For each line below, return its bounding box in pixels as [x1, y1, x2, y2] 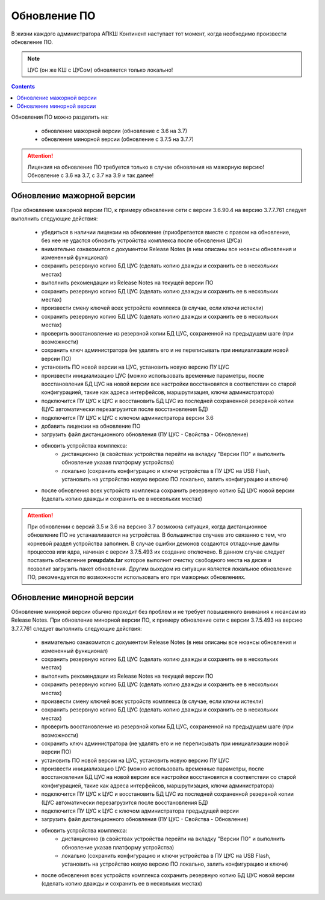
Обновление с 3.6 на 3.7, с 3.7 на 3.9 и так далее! [27, 172, 154, 179]
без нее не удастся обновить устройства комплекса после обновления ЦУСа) [41, 237, 243, 244]
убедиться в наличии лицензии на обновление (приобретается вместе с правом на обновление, [41, 228, 291, 236]
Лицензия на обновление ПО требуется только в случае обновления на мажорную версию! [27, 163, 265, 170]
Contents [11, 83, 36, 90]
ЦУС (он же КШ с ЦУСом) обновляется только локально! [27, 66, 173, 73]
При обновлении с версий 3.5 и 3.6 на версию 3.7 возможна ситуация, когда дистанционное [27, 523, 267, 530]
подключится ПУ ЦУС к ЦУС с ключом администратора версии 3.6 [41, 414, 214, 421]
